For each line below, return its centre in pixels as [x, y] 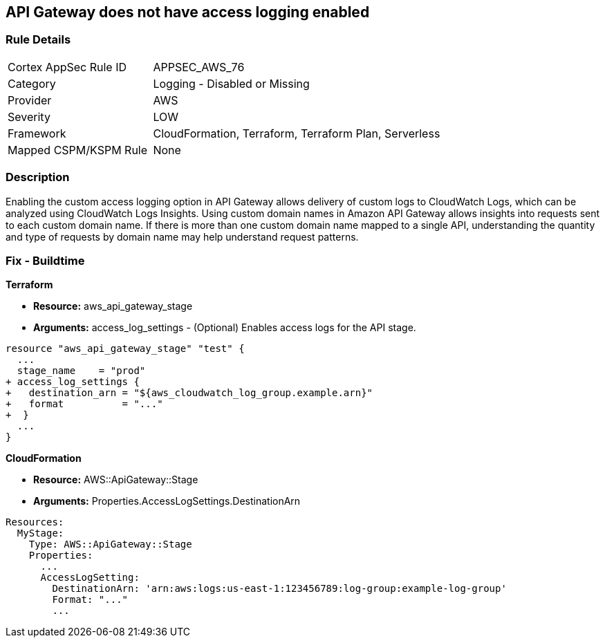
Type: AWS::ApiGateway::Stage [110, 544]
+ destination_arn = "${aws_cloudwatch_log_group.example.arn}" [189, 393]
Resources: [35, 522]
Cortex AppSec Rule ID [67, 67]
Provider [30, 100]
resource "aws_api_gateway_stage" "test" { [125, 349]
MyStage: [40, 533]
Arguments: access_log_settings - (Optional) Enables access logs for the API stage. [225, 328]
